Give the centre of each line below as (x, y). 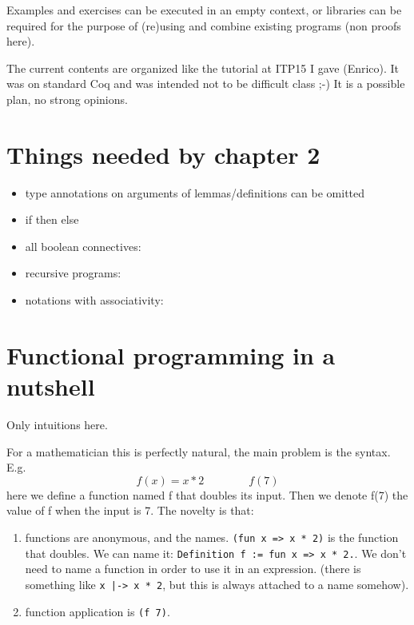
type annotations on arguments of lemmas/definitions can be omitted (195, 192)
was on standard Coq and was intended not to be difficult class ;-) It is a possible (206, 84)
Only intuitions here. (57, 424)
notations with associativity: (94, 300)
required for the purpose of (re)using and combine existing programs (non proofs (204, 25)
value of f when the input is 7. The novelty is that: (130, 510)
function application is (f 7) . (98, 611)
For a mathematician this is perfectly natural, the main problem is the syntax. (199, 451)
